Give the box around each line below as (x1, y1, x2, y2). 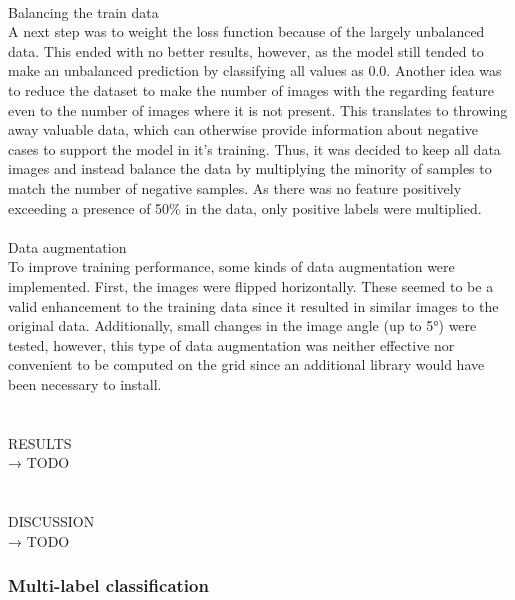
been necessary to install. (8, 373, 162, 394)
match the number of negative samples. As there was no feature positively (8, 177, 462, 198)
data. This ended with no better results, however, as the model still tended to (8, 40, 484, 61)
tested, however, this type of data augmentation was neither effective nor (8, 334, 455, 355)
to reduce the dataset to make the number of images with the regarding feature (8, 79, 495, 100)
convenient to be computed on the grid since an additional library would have (8, 354, 485, 375)
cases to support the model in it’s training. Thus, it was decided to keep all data (8, 138, 501, 159)
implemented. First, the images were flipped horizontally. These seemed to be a (8, 275, 494, 296)
